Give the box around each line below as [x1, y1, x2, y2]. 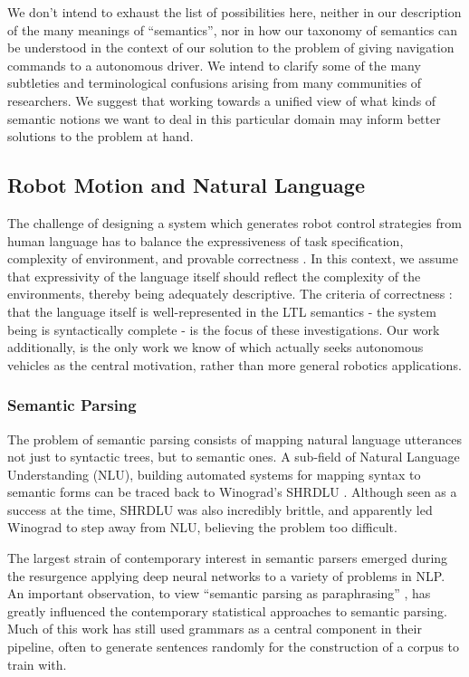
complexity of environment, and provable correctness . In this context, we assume [7, 249, 458, 268]
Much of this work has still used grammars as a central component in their [7, 619, 422, 638]
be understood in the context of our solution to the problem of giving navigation [7, 38, 455, 57]
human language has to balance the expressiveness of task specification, [7, 231, 404, 250]
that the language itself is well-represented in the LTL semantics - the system [7, 301, 436, 320]
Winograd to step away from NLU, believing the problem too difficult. [7, 518, 397, 537]
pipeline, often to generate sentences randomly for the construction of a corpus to [7, 637, 460, 656]
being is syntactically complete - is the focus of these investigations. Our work [7, 319, 440, 338]
